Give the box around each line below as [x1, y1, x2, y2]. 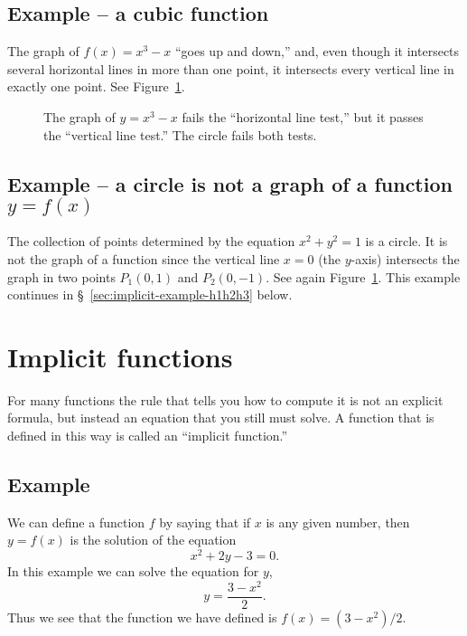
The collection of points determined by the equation [7, 232, 295, 251]
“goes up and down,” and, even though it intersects [174, 42, 460, 61]
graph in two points [7, 267, 116, 286]
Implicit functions [7, 337, 233, 375]
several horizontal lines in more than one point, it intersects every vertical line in [7, 59, 454, 78]
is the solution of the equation [70, 530, 237, 549]
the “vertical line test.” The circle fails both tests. [43, 125, 317, 144]
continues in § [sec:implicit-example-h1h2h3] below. [7, 285, 293, 304]
